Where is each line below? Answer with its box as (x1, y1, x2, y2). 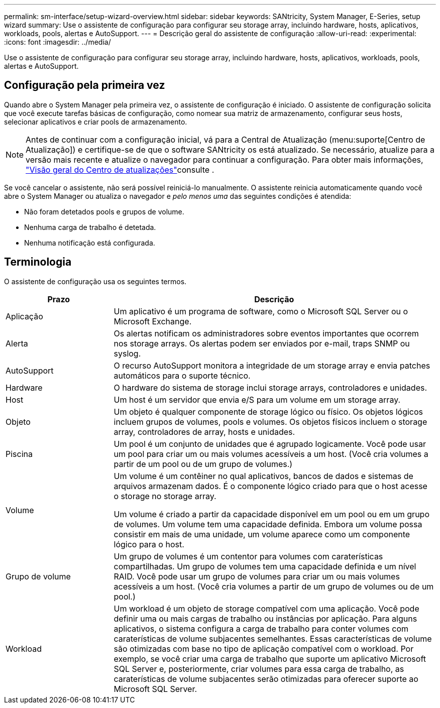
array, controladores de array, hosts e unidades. (114, 426, 295, 437)
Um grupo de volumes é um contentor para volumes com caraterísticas (114, 551, 383, 561)
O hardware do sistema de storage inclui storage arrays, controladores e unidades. (114, 382, 427, 393)
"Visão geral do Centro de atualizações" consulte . (26, 164, 214, 175)
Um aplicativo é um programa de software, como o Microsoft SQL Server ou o (114, 306, 408, 316)
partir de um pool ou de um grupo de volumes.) (114, 458, 293, 469)
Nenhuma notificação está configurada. (24, 238, 155, 247)
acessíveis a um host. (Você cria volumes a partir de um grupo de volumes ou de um (114, 581, 434, 592)
